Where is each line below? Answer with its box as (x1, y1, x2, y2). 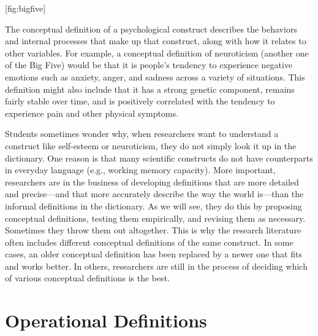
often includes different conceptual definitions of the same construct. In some (5, 235, 293, 248)
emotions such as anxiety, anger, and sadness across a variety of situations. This (5, 70, 305, 83)
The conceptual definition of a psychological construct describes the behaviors (5, 22, 297, 35)
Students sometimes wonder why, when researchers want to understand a (5, 127, 279, 140)
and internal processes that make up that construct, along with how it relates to (5, 34, 306, 47)
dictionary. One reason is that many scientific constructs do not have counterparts (5, 151, 313, 164)
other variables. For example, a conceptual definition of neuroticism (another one (5, 46, 309, 59)
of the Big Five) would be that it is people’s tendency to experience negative (5, 58, 293, 71)
